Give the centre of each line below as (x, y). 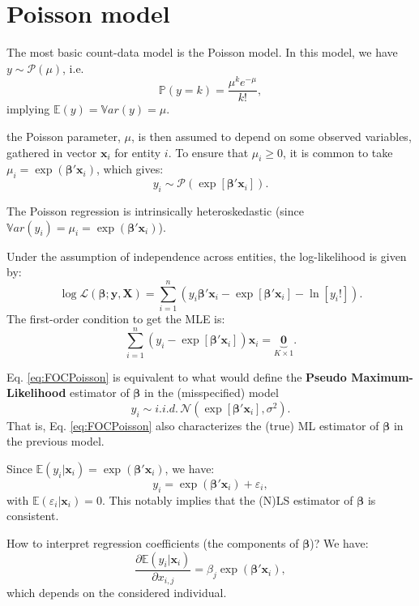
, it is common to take (338, 152)
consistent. (33, 516)
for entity (138, 152)
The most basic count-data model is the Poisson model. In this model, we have (202, 52)
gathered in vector (52, 152)
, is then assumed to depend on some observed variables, (271, 137)
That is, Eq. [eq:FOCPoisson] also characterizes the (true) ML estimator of (193, 425)
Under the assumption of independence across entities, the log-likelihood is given (207, 256)
